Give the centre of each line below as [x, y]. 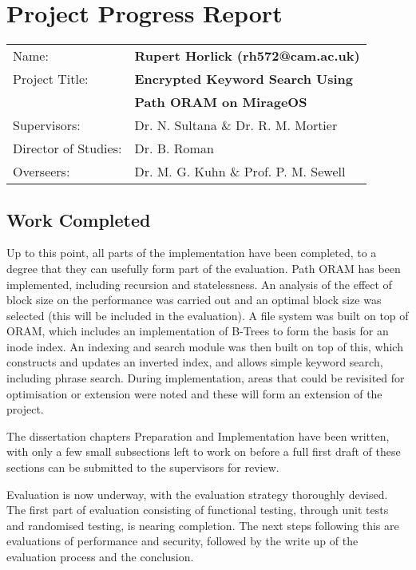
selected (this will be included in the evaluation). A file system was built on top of [208, 315]
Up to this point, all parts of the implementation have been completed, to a [192, 253]
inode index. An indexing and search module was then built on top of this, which [205, 346]
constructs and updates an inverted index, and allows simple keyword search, [195, 362]
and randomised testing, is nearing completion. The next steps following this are [203, 525]
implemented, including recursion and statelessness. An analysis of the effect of [199, 284]
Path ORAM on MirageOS [221, 102]
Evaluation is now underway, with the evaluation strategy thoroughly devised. [197, 494]
